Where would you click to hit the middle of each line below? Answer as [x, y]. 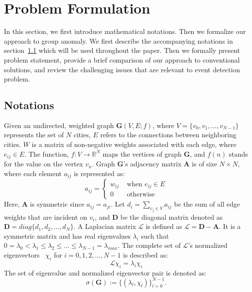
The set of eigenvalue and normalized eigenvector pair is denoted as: [105, 272]
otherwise [141, 195]
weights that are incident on [46, 217]
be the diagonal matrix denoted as [172, 217]
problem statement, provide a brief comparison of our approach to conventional [122, 59]
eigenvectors [22, 254]
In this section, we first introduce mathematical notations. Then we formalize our [125, 31]
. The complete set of [149, 245]
